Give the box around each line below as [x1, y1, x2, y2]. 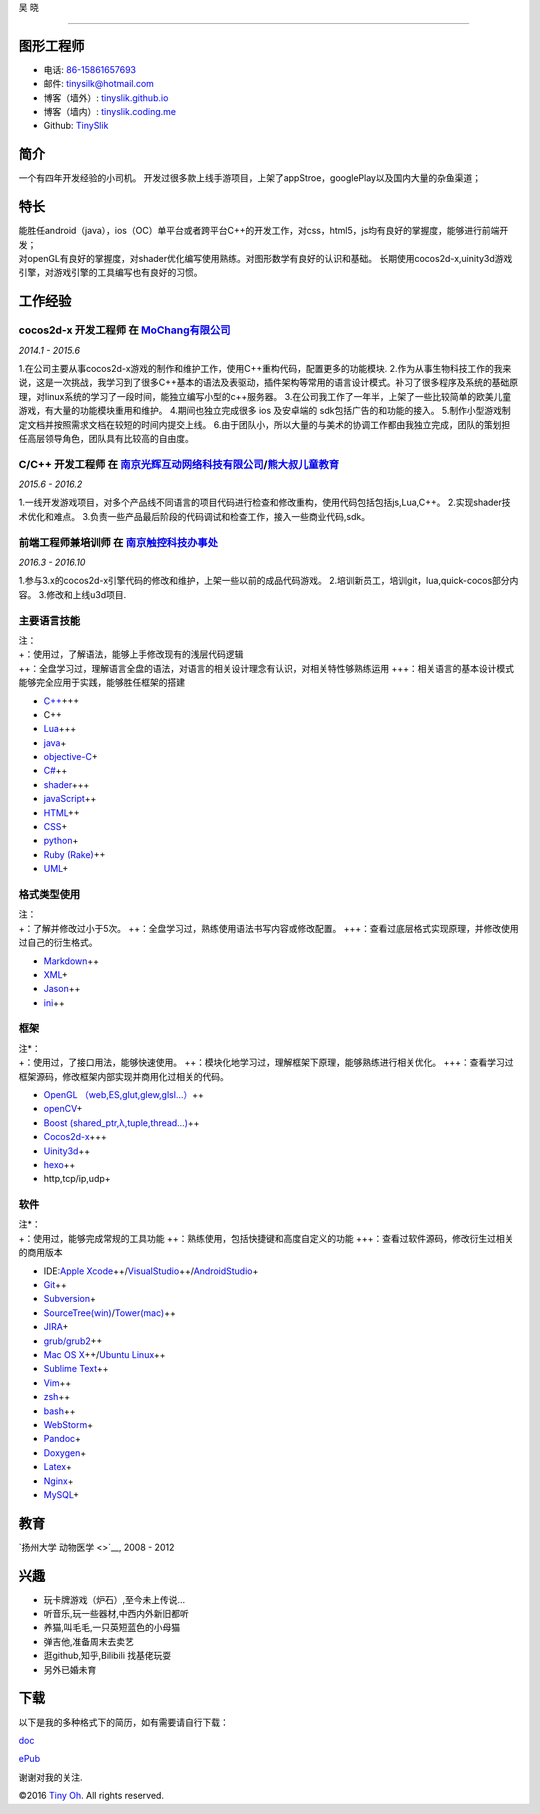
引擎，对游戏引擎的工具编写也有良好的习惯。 [18, 266, 203, 279]
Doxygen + [43, 1446, 87, 1459]
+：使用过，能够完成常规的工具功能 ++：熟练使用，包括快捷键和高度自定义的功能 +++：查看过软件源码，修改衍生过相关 [18, 1232, 514, 1244]
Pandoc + [43, 1433, 82, 1445]
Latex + [43, 1461, 72, 1473]
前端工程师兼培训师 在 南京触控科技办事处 [18, 535, 219, 549]
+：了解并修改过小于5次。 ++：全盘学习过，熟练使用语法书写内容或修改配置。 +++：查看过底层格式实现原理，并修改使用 [18, 922, 519, 934]
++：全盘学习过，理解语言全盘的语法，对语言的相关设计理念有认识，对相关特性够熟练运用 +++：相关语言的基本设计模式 [18, 662, 515, 674]
